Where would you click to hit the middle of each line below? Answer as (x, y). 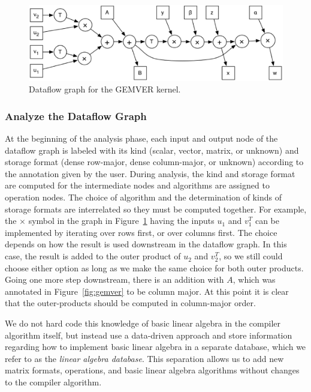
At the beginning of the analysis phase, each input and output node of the (141, 138)
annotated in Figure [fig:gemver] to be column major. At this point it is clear (147, 291)
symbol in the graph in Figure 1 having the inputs (121, 221)
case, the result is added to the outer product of (93, 256)
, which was (254, 279)
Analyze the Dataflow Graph (76, 116)
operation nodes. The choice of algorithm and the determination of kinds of (143, 197)
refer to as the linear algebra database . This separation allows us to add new (144, 358)
